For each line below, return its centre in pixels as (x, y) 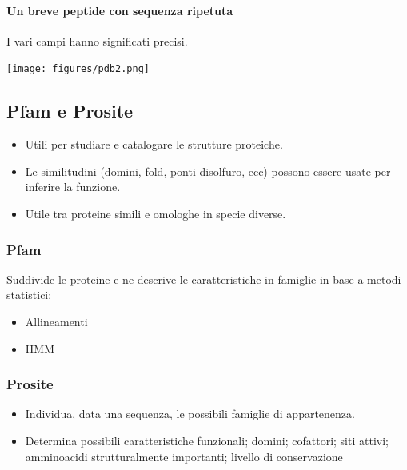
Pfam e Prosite (70, 111)
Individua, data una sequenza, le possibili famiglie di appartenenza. (190, 414)
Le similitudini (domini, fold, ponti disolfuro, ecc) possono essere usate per (208, 171)
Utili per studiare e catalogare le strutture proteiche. (154, 144)
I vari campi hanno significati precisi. (97, 40)
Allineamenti (56, 322)
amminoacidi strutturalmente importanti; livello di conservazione (184, 456)
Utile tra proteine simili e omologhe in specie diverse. (156, 214)
